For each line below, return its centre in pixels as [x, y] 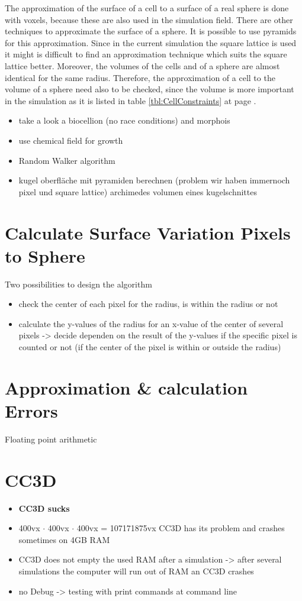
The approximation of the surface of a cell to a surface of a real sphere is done [147, 8]
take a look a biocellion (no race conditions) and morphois [124, 120]
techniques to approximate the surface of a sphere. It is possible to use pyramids [151, 31]
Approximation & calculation [126, 387]
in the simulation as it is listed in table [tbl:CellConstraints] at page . [131, 100]
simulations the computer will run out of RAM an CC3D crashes [136, 571]
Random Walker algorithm [67, 160]
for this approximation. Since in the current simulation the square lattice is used [151, 42]
